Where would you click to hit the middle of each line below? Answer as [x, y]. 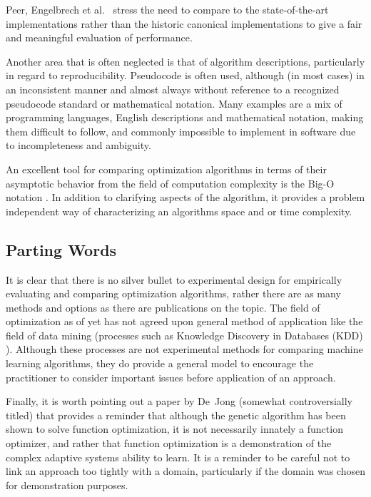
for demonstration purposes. [67, 485]
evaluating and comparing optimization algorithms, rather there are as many [173, 293]
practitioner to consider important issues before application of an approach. [171, 377]
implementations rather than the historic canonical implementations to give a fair [184, 23]
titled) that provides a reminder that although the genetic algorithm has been [176, 415]
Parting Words [61, 249]
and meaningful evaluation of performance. [99, 37]
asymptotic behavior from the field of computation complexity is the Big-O [170, 183]
